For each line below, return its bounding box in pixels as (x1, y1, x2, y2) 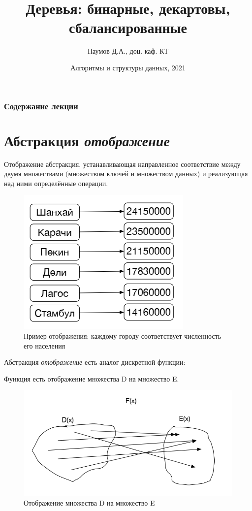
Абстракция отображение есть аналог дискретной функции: (4, 357, 186, 367)
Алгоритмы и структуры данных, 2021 (70, 62, 186, 72)
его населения (24, 340, 65, 351)
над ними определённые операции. (4, 178, 108, 188)
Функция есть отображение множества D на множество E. (4, 373, 179, 383)
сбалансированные (69, 17, 187, 37)
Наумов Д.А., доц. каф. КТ (87, 46, 169, 56)
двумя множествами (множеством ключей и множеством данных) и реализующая (4, 168, 248, 179)
